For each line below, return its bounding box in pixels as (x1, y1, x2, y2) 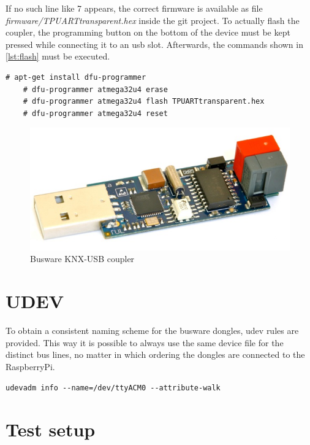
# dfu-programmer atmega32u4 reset (23, 109, 168, 118)
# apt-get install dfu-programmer (6, 72, 146, 82)
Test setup (6, 417, 96, 442)
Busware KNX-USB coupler (30, 252, 135, 265)
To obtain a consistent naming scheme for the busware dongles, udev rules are (6, 324, 299, 337)
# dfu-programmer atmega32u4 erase (23, 85, 168, 94)
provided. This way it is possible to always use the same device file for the (6, 336, 284, 349)
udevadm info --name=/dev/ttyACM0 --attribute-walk (6, 383, 221, 392)
